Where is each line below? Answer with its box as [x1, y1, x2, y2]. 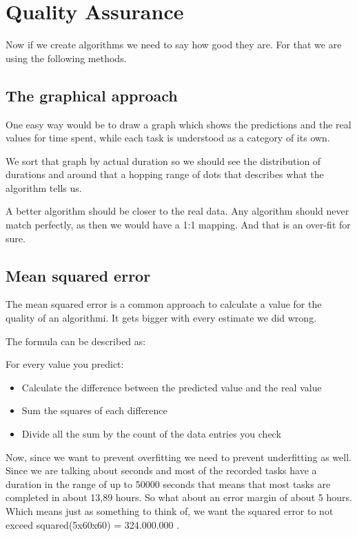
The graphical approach [6, 84, 178, 106]
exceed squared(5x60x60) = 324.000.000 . [6, 517, 180, 531]
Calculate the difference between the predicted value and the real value [21, 380, 322, 394]
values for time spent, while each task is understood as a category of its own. [6, 130, 330, 145]
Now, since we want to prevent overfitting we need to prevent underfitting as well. [6, 449, 351, 464]
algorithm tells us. [6, 180, 82, 195]
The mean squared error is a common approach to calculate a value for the [6, 297, 322, 311]
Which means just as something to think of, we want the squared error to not [6, 504, 334, 518]
